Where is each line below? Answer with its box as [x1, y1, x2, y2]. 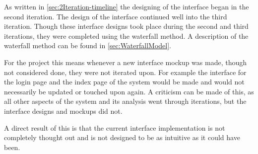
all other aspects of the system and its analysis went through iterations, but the [4, 96, 247, 106]
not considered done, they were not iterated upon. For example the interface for [4, 67, 247, 77]
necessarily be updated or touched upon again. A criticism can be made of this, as [4, 86, 254, 96]
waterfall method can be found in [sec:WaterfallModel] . [4, 40, 172, 51]
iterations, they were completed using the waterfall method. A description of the [4, 30, 249, 41]
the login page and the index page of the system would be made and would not [4, 77, 245, 87]
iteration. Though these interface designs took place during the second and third [4, 21, 249, 31]
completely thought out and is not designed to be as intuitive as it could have [4, 132, 240, 143]
